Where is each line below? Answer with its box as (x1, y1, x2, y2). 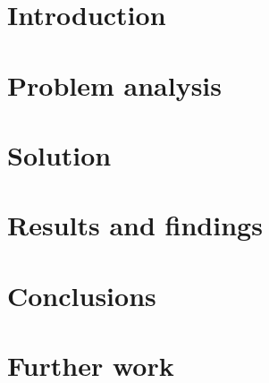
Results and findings (7, 207, 263, 243)
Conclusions (7, 277, 156, 313)
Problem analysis (7, 66, 222, 103)
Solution (7, 136, 112, 173)
